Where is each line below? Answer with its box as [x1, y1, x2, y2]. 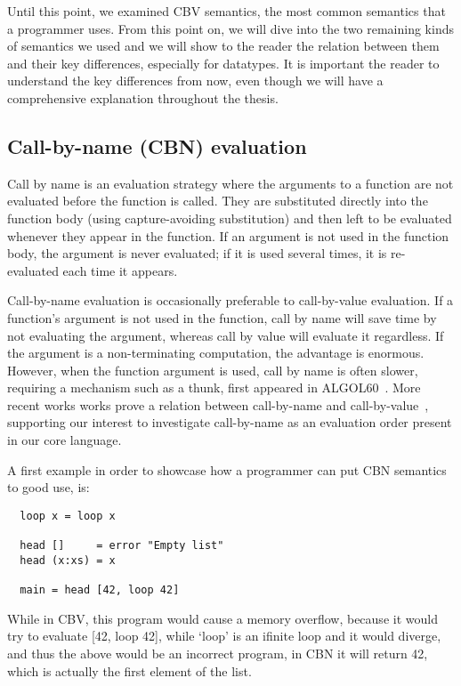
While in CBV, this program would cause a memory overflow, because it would [7, 609, 438, 627]
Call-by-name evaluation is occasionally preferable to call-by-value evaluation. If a [7, 291, 454, 310]
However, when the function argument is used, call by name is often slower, [7, 360, 418, 379]
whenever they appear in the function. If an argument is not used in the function [7, 226, 449, 245]
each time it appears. [62, 261, 178, 279]
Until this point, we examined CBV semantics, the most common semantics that [7, 2, 446, 20]
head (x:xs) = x [20, 553, 116, 567]
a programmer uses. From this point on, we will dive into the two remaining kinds [7, 19, 454, 37]
